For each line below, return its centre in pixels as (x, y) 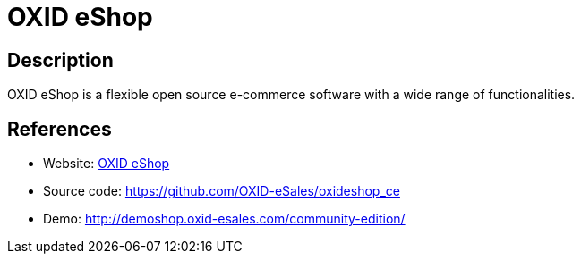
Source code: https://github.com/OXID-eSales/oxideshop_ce (222, 191)
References (60, 129)
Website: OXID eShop (107, 164)
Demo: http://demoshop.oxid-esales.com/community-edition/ (224, 219)
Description (60, 60)
